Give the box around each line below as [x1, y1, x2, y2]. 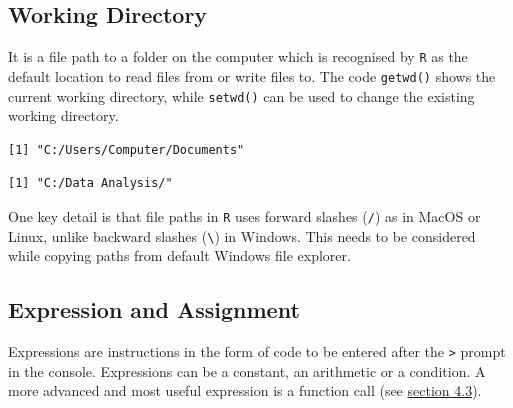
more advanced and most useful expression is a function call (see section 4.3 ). [8, 380, 482, 401]
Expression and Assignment [8, 294, 300, 325]
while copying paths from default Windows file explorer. [8, 245, 351, 266]
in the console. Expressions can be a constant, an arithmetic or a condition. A [8, 360, 486, 381]
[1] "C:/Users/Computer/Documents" [8, 142, 245, 157]
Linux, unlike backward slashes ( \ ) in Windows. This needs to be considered [8, 225, 476, 246]
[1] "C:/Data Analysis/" [8, 176, 173, 191]
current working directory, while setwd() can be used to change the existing [8, 85, 475, 106]
